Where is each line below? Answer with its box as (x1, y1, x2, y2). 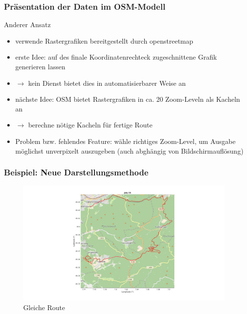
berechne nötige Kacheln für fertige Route (28, 120, 153, 130)
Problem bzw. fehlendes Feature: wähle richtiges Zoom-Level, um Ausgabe (15, 136, 236, 146)
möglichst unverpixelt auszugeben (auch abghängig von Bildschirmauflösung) (15, 145, 244, 156)
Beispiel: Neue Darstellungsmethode (4, 166, 149, 178)
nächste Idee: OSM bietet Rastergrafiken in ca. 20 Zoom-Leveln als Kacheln (15, 94, 240, 104)
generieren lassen (15, 62, 65, 71)
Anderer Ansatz (4, 19, 51, 30)
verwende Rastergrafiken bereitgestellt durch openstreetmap (15, 35, 193, 46)
